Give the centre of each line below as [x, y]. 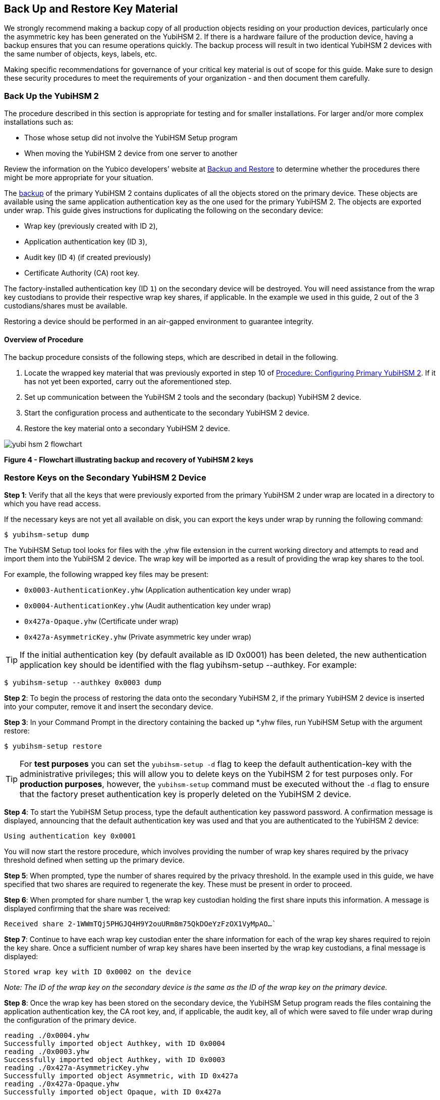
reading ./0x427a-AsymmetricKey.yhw [76, 1068]
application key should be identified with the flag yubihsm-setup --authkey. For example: [188, 665]
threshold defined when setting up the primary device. [94, 860]
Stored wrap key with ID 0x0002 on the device [98, 972]
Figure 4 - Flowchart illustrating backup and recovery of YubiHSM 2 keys [129, 460]
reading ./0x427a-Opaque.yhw [62, 1084]
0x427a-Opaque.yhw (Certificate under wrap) [101, 621]
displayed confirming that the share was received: [87, 909]
